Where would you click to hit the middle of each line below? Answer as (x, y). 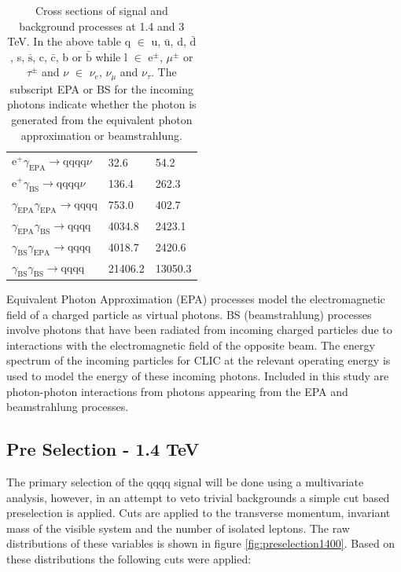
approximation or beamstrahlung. (101, 135)
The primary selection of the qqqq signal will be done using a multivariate (185, 481)
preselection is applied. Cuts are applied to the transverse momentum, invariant (199, 513)
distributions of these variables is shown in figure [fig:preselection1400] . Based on (201, 543)
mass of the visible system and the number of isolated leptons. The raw (178, 528)
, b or (69, 56)
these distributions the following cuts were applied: (129, 558)
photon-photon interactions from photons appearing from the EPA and (177, 391)
